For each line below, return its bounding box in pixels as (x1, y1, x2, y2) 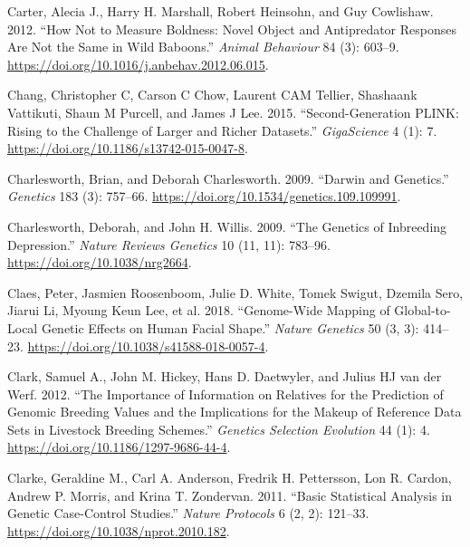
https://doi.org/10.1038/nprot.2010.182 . (7, 521, 230, 540)
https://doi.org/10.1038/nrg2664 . (7, 253, 192, 272)
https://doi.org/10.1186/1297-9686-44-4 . (7, 437, 231, 456)
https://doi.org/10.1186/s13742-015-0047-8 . (7, 139, 248, 158)
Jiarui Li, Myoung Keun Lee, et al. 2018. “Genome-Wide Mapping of (7, 301, 390, 320)
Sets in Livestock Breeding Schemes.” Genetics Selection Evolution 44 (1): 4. (7, 419, 430, 438)
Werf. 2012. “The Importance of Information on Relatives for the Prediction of (7, 384, 444, 403)
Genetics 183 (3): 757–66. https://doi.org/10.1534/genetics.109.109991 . (7, 187, 401, 206)
